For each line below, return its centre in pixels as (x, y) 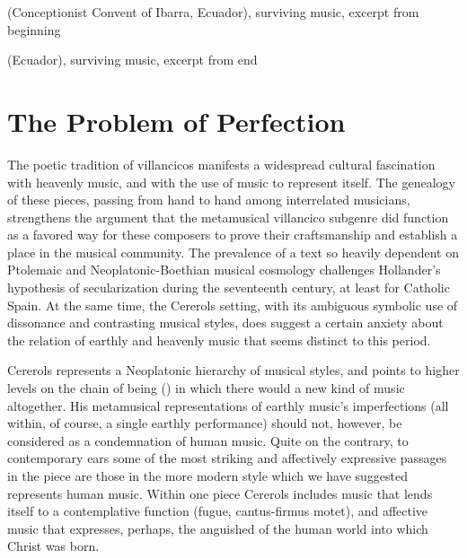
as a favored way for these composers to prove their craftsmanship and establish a (233, 235)
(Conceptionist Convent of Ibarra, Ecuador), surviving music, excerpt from (213, 12)
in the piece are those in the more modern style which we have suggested (208, 475)
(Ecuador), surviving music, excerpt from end (132, 60)
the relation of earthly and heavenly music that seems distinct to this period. (219, 340)
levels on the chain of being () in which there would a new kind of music (206, 388)
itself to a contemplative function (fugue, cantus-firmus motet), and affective (218, 511)
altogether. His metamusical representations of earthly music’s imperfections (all (228, 405)
